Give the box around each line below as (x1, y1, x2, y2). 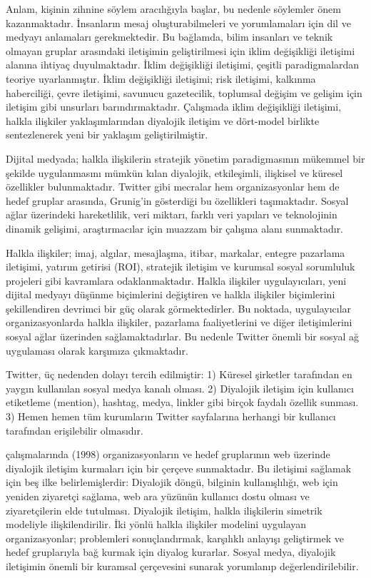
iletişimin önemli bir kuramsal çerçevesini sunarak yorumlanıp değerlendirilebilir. (6, 558, 359, 573)
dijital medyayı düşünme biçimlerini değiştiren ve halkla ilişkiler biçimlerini (6, 287, 335, 302)
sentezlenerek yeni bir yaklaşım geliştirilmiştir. (6, 127, 208, 142)
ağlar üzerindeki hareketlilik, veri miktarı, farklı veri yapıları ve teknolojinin (6, 207, 337, 222)
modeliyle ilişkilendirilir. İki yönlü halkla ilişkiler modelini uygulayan (6, 517, 307, 532)
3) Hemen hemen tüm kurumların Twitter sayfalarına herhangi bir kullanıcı (6, 409, 336, 424)
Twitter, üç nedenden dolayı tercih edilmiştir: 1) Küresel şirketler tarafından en (6, 367, 352, 382)
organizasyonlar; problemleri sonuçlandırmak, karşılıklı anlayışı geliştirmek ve (6, 530, 344, 545)
